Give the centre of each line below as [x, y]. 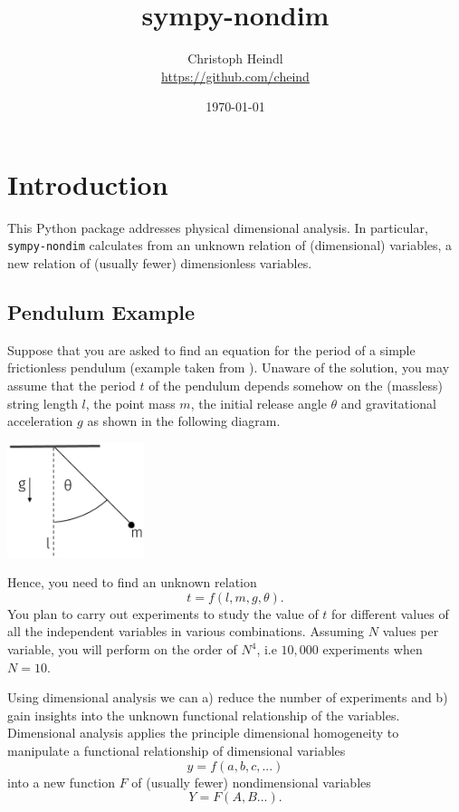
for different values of [390, 613]
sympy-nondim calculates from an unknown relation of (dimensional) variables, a [230, 245]
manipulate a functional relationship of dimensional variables [177, 751]
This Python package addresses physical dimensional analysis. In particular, [218, 227]
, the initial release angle [258, 403]
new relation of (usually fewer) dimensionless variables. [160, 263]
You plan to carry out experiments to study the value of [163, 613]
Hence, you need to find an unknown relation [132, 582]
